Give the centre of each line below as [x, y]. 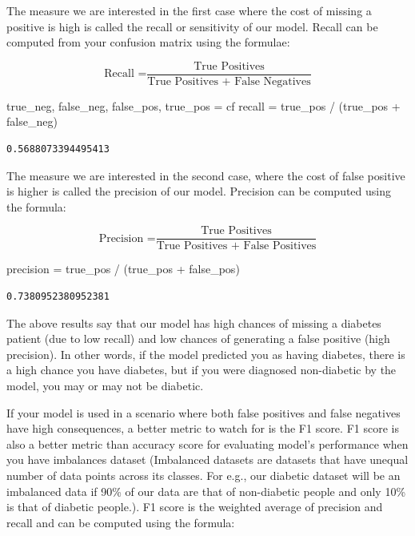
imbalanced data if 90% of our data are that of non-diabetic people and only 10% [206, 491]
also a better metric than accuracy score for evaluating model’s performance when [207, 443]
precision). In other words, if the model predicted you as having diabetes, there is [206, 354]
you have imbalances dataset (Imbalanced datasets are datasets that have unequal [207, 459]
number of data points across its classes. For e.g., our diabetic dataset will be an [204, 475]
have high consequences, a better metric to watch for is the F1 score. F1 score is [203, 428]
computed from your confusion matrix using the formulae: [148, 42]
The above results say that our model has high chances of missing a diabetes [194, 322]
